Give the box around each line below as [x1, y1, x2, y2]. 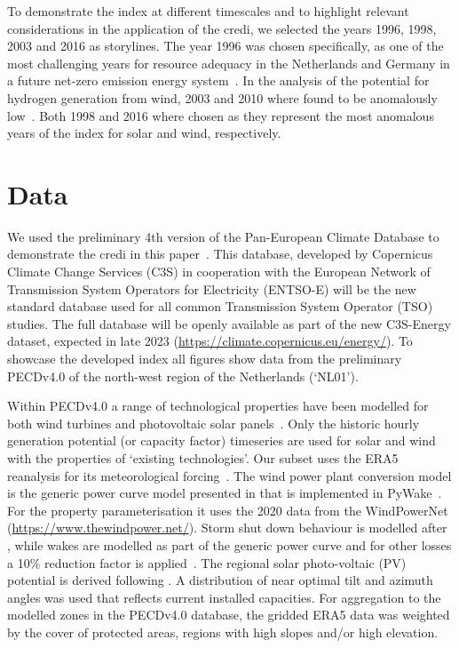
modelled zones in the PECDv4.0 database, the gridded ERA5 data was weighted [7, 605, 450, 624]
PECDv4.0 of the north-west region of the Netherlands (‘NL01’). [7, 366, 359, 385]
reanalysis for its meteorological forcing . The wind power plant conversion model [7, 466, 452, 484]
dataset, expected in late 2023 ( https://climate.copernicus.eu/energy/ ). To [7, 332, 413, 350]
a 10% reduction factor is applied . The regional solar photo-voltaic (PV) [7, 553, 407, 572]
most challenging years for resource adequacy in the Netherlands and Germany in [7, 53, 450, 72]
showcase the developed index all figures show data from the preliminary [7, 349, 402, 368]
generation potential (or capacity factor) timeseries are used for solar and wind [7, 431, 436, 450]
